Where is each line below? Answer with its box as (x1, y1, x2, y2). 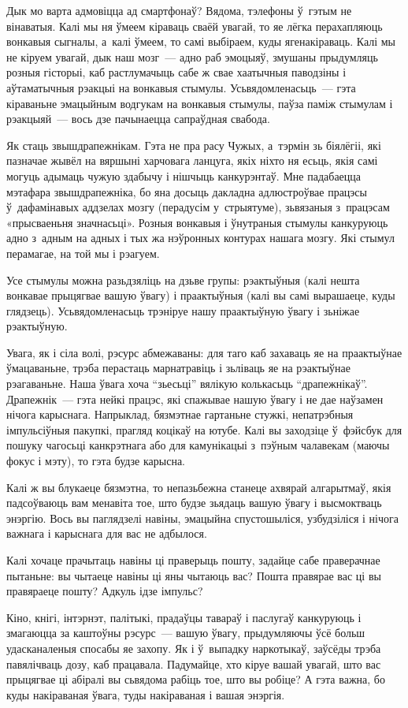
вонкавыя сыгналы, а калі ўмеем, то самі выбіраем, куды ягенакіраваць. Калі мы (6, 33, 396, 50)
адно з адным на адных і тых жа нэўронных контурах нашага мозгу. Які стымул (6, 229, 395, 246)
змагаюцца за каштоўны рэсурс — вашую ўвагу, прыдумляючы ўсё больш (6, 624, 365, 641)
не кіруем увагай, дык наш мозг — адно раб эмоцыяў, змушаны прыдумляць (6, 48, 378, 65)
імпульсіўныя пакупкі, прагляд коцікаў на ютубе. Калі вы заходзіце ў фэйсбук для (6, 421, 402, 438)
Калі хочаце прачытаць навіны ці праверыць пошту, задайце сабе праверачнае (6, 552, 380, 568)
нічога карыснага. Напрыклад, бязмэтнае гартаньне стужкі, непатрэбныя (6, 406, 354, 423)
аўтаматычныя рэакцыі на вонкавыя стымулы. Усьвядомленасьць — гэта (6, 79, 356, 95)
